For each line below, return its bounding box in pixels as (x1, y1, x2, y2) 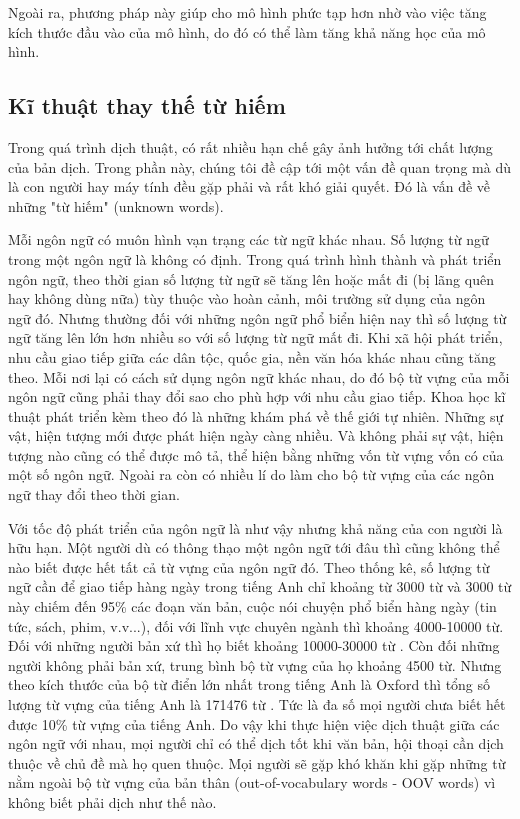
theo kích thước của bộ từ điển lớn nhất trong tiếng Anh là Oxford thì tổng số (8, 674, 491, 695)
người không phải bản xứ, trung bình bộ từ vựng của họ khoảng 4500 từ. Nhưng (8, 654, 502, 675)
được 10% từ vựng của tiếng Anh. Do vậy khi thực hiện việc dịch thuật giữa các (8, 713, 500, 734)
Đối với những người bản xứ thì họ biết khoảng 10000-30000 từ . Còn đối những (8, 635, 500, 656)
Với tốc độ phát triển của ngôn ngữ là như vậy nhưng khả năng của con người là (8, 517, 503, 538)
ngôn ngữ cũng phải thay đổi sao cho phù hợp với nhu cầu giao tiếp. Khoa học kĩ (8, 386, 506, 407)
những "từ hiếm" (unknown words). (8, 195, 224, 216)
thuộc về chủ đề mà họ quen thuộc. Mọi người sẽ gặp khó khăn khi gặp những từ (8, 752, 506, 773)
